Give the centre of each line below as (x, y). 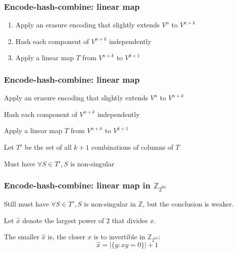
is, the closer (67, 237)
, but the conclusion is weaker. (188, 204)
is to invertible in (119, 237)
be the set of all (48, 147)
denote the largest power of (63, 220)
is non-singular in (110, 204)
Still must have (26, 204)
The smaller (22, 237)
